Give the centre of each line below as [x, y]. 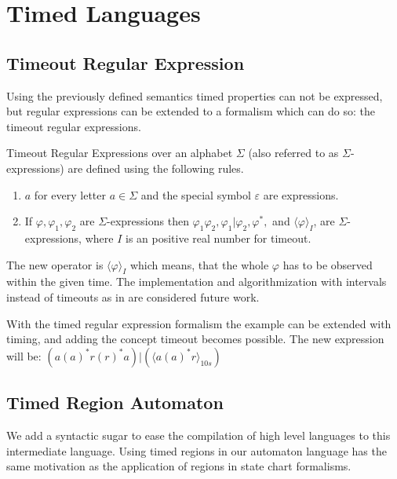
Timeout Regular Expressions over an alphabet [120, 153]
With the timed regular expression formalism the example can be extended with [199, 323]
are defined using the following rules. [156, 168]
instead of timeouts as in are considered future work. [133, 296]
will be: [24, 355]
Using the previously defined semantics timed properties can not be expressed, [195, 95]
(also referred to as [293, 153]
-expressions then [148, 221]
